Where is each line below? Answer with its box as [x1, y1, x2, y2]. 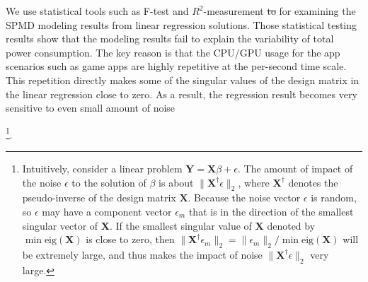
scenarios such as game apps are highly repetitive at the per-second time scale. [6, 59, 347, 74]
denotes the [288, 175, 338, 189]
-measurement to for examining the [203, 4, 356, 18]
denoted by [267, 218, 316, 233]
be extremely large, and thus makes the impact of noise [22, 247, 263, 262]
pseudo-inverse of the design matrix [22, 190, 176, 205]
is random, [311, 190, 357, 205]
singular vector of [22, 218, 98, 233]
